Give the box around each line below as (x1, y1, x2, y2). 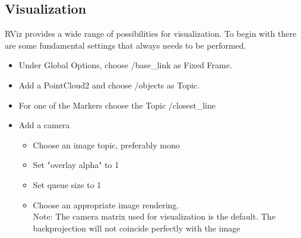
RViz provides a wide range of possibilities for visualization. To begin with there (5, 27, 297, 40)
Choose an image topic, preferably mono (33, 138, 180, 151)
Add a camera (18, 119, 70, 131)
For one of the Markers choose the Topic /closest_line (18, 99, 216, 111)
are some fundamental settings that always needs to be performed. (5, 39, 246, 51)
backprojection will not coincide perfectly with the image (33, 221, 240, 234)
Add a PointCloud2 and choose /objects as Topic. (18, 78, 199, 91)
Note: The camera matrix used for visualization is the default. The (33, 210, 275, 223)
